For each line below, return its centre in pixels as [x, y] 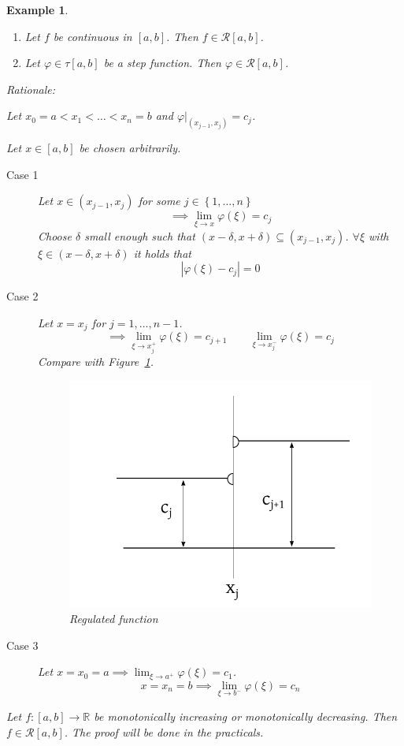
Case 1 [22, 174]
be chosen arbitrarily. [130, 148]
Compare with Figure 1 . [96, 362]
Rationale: [31, 89]
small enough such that [140, 235]
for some [159, 201]
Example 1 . [37, 9]
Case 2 [22, 296]
